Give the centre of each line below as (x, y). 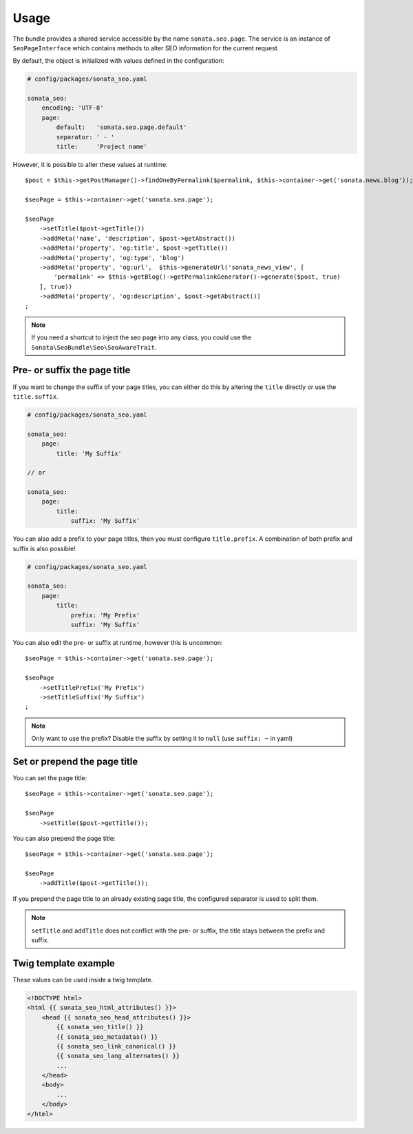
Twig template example (64, 963)
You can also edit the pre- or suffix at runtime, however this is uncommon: (118, 642)
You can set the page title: (50, 778)
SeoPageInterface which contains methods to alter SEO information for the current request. (146, 48)
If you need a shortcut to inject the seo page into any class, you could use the (141, 337)
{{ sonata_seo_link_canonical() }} (116, 1046)
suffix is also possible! (44, 548)
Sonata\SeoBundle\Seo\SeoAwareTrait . (94, 347)
